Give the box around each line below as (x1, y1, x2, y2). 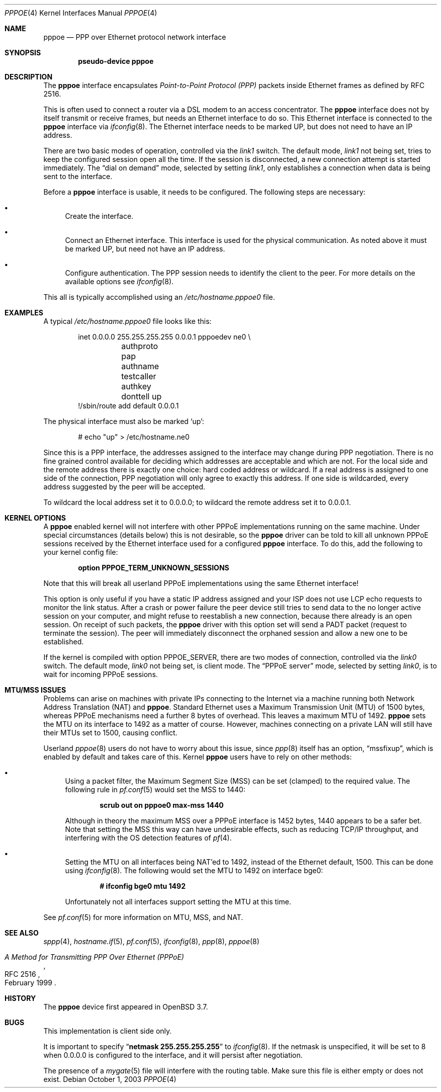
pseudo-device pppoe (78, 57, 154, 65)
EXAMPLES (5, 308, 43, 317)
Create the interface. (65, 212, 134, 220)
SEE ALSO (5, 929, 39, 937)
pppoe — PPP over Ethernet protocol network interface (43, 33, 226, 41)
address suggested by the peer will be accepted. (43, 482, 206, 491)
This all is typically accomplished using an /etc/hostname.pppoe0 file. (43, 293, 275, 301)
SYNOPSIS (5, 48, 41, 57)
